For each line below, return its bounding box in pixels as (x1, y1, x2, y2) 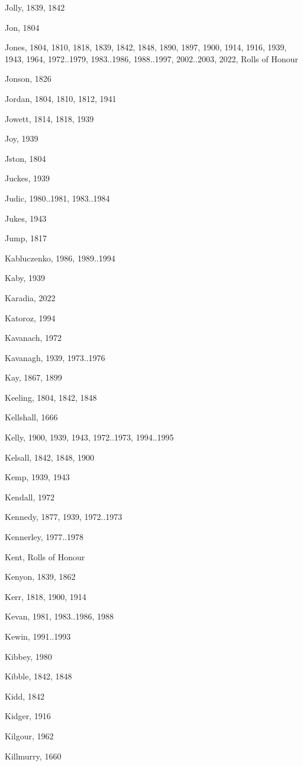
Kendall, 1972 (5, 490, 55, 503)
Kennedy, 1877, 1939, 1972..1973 (5, 510, 123, 523)
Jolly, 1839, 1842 (5, 1, 65, 13)
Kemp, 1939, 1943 (5, 471, 70, 483)
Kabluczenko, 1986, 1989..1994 (5, 251, 115, 264)
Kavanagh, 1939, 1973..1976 (5, 351, 105, 363)
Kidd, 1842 (5, 690, 44, 702)
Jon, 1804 (5, 21, 40, 33)
